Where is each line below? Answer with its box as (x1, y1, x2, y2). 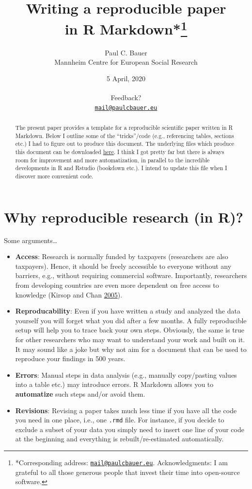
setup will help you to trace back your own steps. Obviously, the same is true (15, 325, 245, 335)
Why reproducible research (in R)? (4, 207, 243, 227)
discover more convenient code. (15, 172, 94, 180)
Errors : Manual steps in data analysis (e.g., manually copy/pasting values (15, 369, 237, 380)
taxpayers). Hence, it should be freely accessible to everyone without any (15, 261, 232, 271)
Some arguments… (4, 235, 58, 245)
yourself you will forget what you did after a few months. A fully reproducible (15, 315, 247, 325)
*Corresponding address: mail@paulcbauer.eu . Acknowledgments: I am (15, 457, 228, 467)
